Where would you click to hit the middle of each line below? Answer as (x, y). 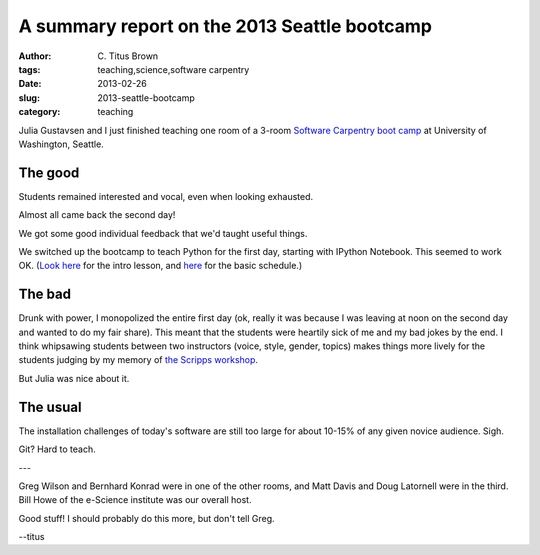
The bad (45, 294)
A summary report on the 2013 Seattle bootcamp (225, 26)
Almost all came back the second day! (97, 215)
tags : (29, 69)
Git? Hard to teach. (57, 449)
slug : (29, 97)
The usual (50, 406)
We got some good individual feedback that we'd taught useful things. (163, 233)
